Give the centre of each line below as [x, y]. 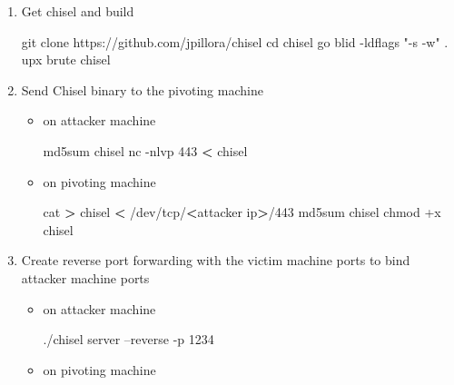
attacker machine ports [85, 277]
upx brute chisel [66, 59]
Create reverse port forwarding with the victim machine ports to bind [216, 260]
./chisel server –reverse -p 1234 [128, 339]
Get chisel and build [78, 11]
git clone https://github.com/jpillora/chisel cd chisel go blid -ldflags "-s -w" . [235, 41]
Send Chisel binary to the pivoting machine [142, 89]
